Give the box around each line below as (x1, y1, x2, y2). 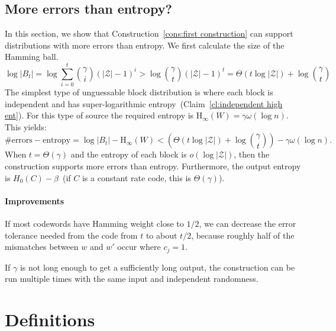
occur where (117, 240, 161, 253)
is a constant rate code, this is (82, 171, 191, 184)
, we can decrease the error (199, 217, 296, 230)
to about (146, 229, 177, 241)
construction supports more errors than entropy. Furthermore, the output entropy (5, 160, 301, 172)
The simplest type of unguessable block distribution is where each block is (5, 86, 273, 98)
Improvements (5, 194, 64, 207)
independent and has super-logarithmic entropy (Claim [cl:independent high (5, 97, 283, 110)
